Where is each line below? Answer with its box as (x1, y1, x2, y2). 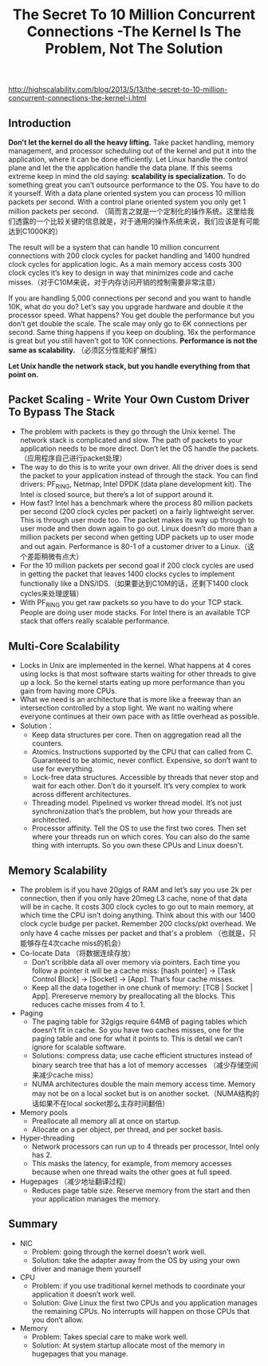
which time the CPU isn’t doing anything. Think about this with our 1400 (19, 910, 256, 920)
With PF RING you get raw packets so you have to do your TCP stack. (19, 597, 243, 609)
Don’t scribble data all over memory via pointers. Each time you (31, 958, 241, 967)
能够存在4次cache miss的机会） (19, 938, 125, 948)
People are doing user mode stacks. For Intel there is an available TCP (19, 607, 250, 617)
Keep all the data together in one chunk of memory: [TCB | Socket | (31, 983, 253, 993)
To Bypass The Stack (8, 405, 116, 419)
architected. (31, 815, 72, 825)
